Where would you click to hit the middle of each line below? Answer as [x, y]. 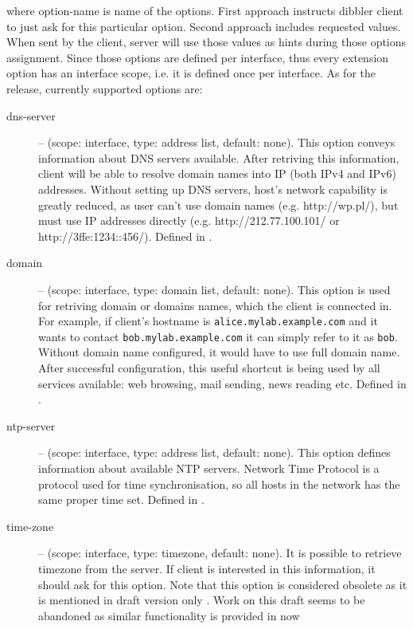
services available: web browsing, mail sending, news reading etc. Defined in [222, 383]
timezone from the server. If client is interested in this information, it [207, 568]
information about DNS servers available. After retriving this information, [219, 157]
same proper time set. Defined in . [121, 499]
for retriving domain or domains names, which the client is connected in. [215, 305]
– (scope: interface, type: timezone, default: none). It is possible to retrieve [220, 553]
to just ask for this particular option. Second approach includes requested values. [204, 26]
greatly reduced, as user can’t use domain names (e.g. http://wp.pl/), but [218, 204]
